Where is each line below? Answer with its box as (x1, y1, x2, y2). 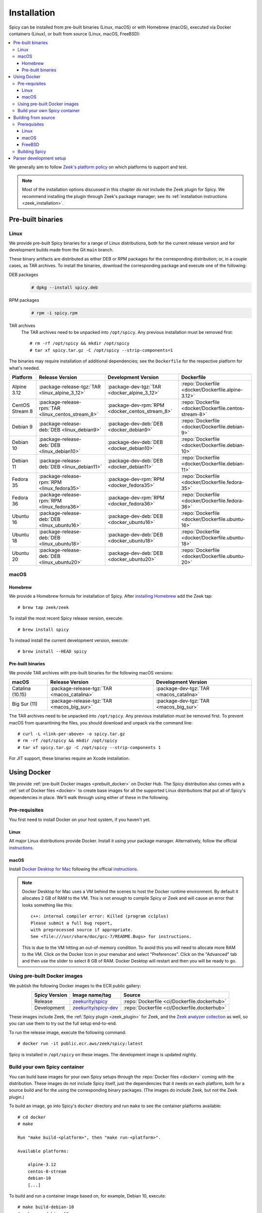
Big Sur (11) (12, 701, 38, 707)
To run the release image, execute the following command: (9, 1029, 126, 1035)
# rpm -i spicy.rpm (31, 310, 78, 315)
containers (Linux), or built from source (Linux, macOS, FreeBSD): (9, 31, 141, 36)
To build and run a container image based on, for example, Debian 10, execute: (9, 1193, 166, 1198)
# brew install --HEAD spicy (17, 649, 87, 655)
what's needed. (9, 365, 40, 371)
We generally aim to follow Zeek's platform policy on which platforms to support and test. (9, 164, 188, 170)
